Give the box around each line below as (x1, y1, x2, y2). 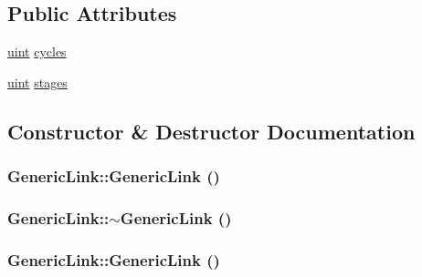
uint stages (7, 72, 68, 91)
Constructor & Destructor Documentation (7, 117, 416, 145)
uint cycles (7, 42, 67, 61)
